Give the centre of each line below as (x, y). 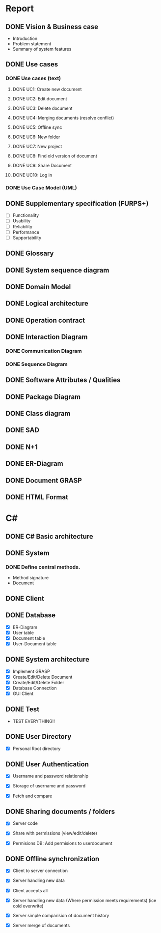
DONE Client (25, 598)
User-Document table (35, 644)
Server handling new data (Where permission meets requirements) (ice (84, 900)
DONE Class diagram (38, 414)
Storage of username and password (49, 786)
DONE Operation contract (45, 320)
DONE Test (23, 709)
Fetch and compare (32, 796)
